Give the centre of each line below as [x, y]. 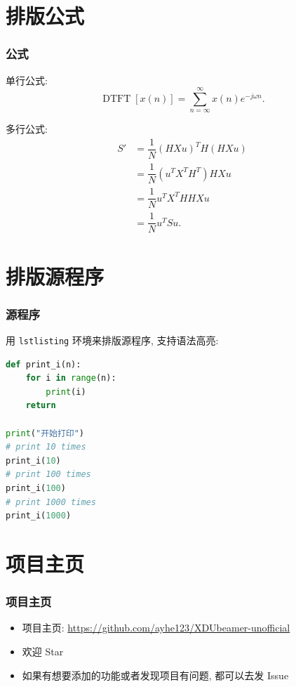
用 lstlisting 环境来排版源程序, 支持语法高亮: [112, 340]
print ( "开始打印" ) [45, 433]
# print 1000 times [51, 502]
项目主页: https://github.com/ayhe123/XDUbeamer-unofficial [156, 628]
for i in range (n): [71, 378]
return [41, 406]
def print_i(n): [43, 364]
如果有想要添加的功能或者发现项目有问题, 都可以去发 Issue [155, 675]
